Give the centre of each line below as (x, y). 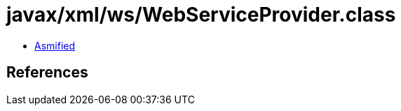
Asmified (55, 45)
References (47, 73)
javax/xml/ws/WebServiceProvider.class (201, 15)
